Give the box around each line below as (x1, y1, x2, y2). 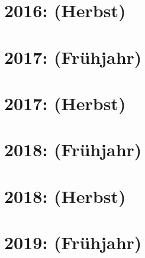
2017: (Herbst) (4, 91, 126, 115)
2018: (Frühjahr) (4, 137, 142, 162)
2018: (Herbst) (4, 183, 126, 208)
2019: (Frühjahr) (4, 230, 142, 254)
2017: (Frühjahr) (4, 44, 142, 69)
